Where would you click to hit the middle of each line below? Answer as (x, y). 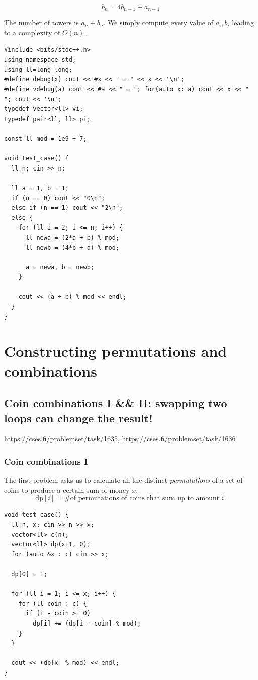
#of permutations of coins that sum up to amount (142, 499)
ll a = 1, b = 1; (40, 188)
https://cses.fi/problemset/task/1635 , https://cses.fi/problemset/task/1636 (120, 439)
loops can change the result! (78, 417)
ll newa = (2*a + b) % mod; (72, 237)
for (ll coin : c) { (53, 604)
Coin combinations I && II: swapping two (116, 403)
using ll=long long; (38, 69)
